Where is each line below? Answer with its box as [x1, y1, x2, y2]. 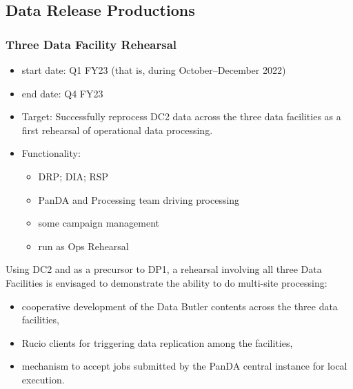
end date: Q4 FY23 [21, 86, 103, 100]
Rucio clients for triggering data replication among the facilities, [21, 335, 293, 350]
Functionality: [21, 146, 81, 160]
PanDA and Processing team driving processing [38, 192, 240, 207]
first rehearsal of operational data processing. [21, 122, 213, 137]
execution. [21, 372, 65, 386]
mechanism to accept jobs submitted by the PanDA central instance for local [21, 359, 347, 373]
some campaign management [38, 216, 160, 230]
